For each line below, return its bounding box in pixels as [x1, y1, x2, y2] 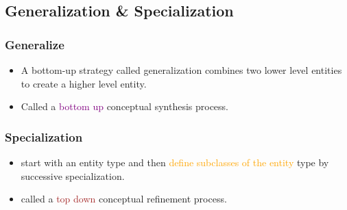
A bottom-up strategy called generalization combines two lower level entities [21, 63, 342, 77]
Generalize [5, 36, 64, 53]
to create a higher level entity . [21, 76, 147, 90]
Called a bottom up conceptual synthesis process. [21, 99, 228, 114]
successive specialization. [21, 168, 125, 183]
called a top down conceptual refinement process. [21, 192, 227, 206]
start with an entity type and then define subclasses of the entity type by [21, 155, 329, 169]
